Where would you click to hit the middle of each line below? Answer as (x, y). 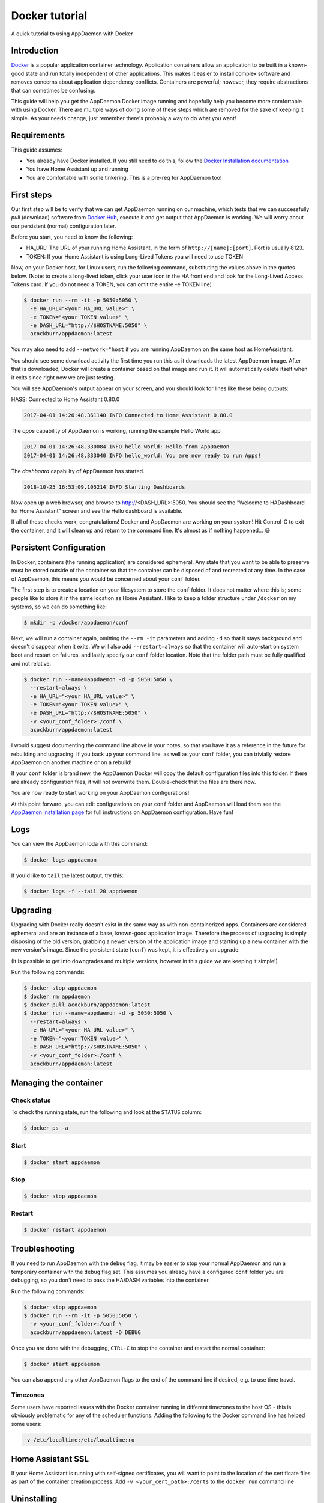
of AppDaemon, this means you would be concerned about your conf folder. (106, 579)
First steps (31, 194)
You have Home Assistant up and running (77, 169)
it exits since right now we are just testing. (63, 377)
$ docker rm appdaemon (57, 996)
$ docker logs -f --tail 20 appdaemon (81, 891)
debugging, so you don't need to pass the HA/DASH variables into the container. (110, 1280)
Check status (31, 1100)
